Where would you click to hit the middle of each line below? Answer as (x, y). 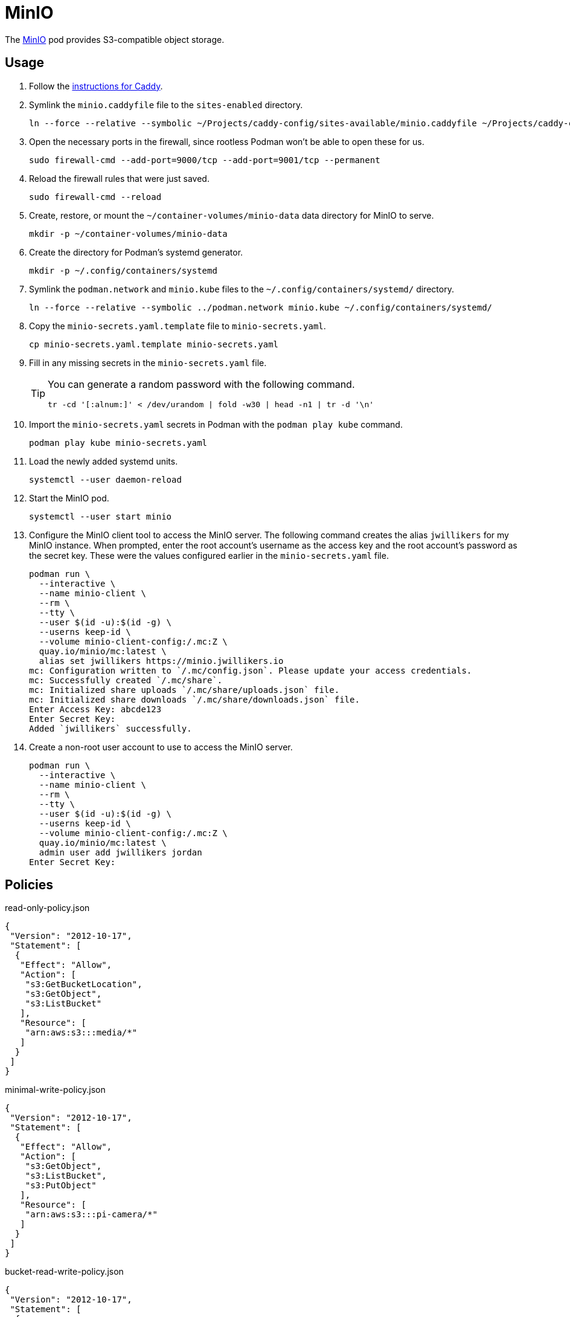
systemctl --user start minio (101, 516)
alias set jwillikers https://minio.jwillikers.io (161, 661)
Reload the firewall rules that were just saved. (119, 178)
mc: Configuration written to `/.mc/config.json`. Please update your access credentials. (251, 670)
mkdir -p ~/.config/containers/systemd (123, 270)
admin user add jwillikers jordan (120, 852)
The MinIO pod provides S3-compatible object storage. (115, 39)
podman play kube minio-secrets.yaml (118, 443)
